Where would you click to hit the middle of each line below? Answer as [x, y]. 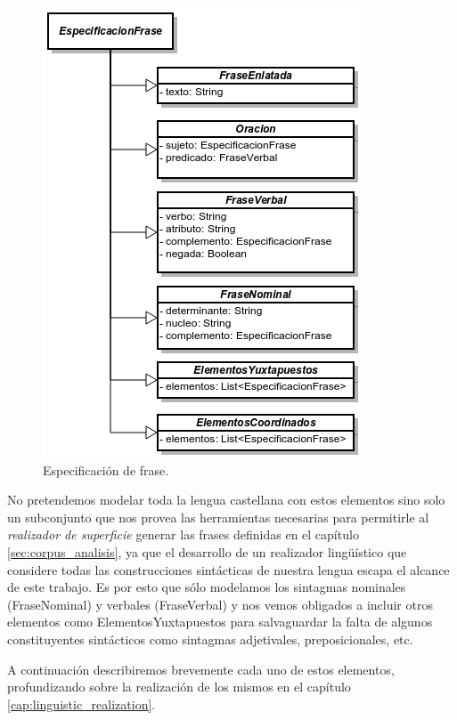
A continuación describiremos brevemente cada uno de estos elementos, [201, 669]
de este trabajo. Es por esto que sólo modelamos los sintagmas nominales [207, 587]
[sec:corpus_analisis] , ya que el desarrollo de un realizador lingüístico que [207, 551]
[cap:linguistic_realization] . [82, 704]
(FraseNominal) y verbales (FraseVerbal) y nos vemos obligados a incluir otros [220, 604]
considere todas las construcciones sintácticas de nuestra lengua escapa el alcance [228, 569]
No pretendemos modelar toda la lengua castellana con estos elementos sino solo [226, 500]
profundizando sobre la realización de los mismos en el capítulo [179, 687]
